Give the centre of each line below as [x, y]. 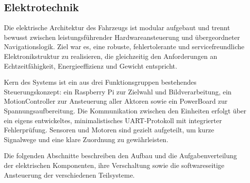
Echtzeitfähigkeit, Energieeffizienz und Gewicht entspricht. [91, 65]
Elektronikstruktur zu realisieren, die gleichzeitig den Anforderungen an [111, 56]
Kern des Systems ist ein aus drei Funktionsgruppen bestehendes [100, 82]
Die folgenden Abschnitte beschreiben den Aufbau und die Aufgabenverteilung [120, 156]
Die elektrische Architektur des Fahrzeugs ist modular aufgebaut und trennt [117, 27]
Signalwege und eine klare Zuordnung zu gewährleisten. [86, 139]
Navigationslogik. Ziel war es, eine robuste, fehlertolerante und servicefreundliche [124, 46]
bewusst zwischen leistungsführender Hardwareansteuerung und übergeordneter [122, 37]
